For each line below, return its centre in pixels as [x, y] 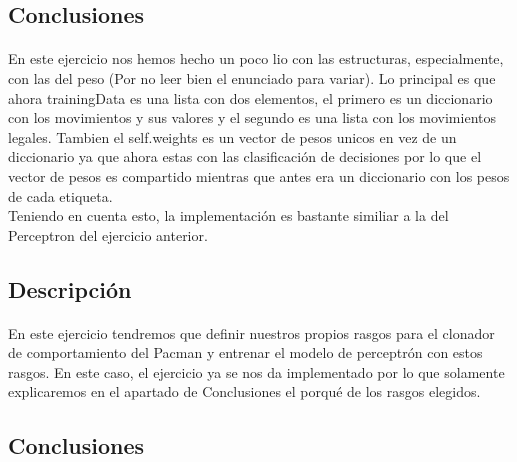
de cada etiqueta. [60, 195]
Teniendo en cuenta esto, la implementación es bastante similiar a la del [228, 215]
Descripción [70, 288]
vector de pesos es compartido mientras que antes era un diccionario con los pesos [259, 175]
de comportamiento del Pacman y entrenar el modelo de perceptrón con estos [245, 352]
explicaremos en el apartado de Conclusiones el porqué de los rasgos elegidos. [244, 391]
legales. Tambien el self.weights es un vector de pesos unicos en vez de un [232, 136]
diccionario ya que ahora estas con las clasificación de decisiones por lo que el [245, 156]
